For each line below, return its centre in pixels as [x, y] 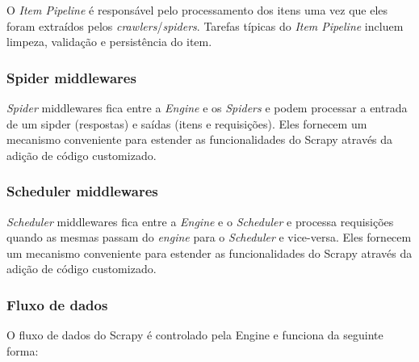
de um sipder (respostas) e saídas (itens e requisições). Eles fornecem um [187, 123]
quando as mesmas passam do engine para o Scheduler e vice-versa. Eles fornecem [209, 237]
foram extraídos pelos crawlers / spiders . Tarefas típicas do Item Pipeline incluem [205, 25]
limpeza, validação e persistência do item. [109, 42]
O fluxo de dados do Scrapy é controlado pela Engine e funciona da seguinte [195, 335]
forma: [23, 350]
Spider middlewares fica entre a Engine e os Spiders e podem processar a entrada [207, 107]
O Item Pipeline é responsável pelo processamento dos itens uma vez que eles [197, 10]
